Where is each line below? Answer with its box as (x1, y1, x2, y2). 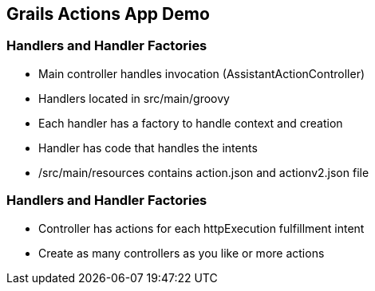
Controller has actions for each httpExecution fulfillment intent (38, 221, 365, 235)
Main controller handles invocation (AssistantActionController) (38, 66, 365, 81)
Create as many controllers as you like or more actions (38, 246, 325, 260)
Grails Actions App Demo (6, 4, 210, 24)
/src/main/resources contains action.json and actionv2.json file (38, 165, 369, 179)
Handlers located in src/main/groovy (38, 91, 230, 105)
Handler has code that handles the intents (38, 140, 258, 155)
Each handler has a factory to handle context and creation (38, 116, 343, 130)
